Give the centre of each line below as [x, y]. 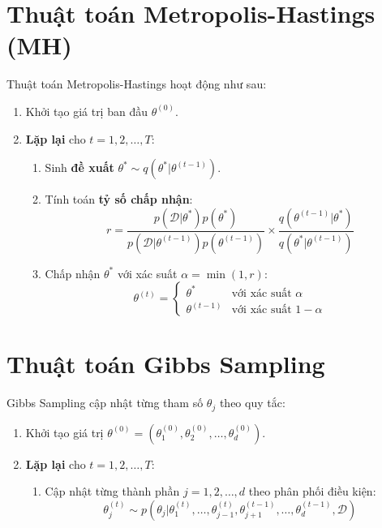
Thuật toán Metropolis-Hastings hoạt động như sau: [137, 84]
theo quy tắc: [252, 403]
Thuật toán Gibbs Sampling [166, 364]
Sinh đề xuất [79, 167]
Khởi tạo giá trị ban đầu [86, 111]
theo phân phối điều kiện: [312, 491]
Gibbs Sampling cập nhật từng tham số [105, 403]
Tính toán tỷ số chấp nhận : [119, 199]
